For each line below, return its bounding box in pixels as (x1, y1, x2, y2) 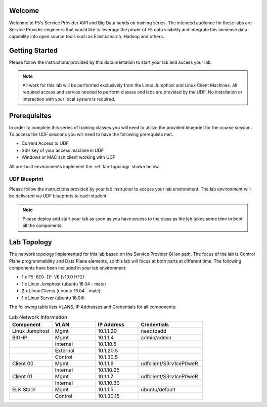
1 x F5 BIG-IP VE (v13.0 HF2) (21, 274, 85, 280)
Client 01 (12, 373, 33, 380)
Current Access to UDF (21, 140, 69, 146)
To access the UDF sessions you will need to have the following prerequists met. (9, 132, 173, 137)
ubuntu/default (141, 386, 176, 393)
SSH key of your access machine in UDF (21, 147, 104, 153)
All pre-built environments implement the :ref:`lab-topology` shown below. (9, 163, 160, 169)
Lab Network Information (9, 314, 68, 320)
